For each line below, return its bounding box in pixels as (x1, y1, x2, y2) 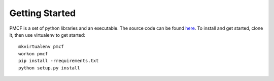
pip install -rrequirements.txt (18, 58, 99, 64)
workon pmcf (18, 51, 48, 56)
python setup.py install (18, 65, 80, 70)
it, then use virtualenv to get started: (9, 32, 86, 38)
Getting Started (9, 8, 76, 19)
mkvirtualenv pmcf (18, 44, 64, 50)
